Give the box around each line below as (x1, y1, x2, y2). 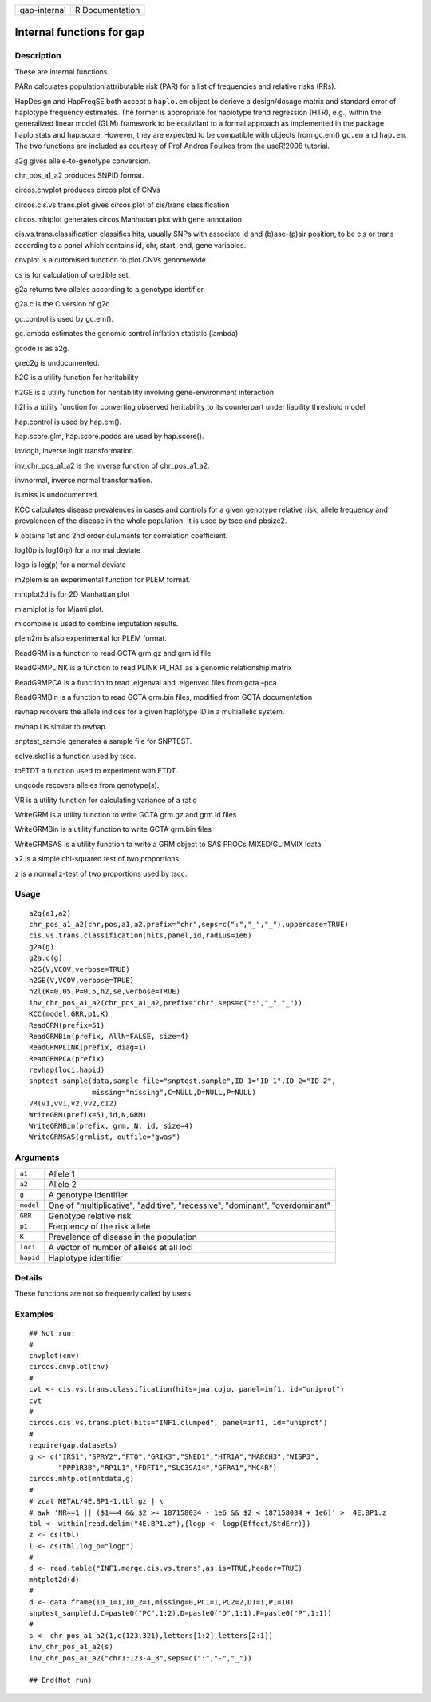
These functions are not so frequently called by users (14, 1288, 192, 1299)
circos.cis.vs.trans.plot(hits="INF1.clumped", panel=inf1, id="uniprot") (29, 1418, 328, 1428)
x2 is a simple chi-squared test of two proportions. (14, 854, 181, 864)
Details (14, 1272, 43, 1283)
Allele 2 (48, 1178, 77, 1189)
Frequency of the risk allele (48, 1221, 151, 1232)
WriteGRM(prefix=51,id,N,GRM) (29, 1110, 148, 1119)
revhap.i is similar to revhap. (14, 721, 108, 731)
